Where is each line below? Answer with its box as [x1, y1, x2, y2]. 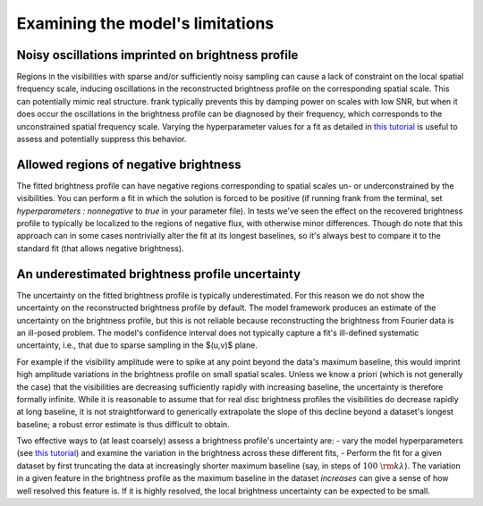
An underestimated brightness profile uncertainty [16, 266, 301, 282]
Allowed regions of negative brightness [16, 156, 241, 172]
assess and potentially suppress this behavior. [16, 134, 187, 145]
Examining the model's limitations [16, 13, 275, 33]
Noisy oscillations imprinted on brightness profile [16, 47, 299, 63]
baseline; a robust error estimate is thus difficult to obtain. [16, 418, 230, 429]
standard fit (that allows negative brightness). [16, 242, 184, 254]
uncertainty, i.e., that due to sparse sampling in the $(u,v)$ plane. [16, 340, 258, 350]
